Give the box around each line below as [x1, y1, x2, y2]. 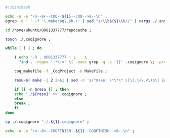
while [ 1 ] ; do [5, 46, 42, 51]
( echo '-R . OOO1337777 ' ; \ [14, 55, 87, 60]
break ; [14, 101, 30, 106]
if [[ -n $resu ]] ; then [14, 87, 69, 92]
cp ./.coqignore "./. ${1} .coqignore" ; [5, 119, 90, 124]
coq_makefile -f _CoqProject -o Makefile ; [14, 68, 108, 74]
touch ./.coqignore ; [5, 37, 51, 42]
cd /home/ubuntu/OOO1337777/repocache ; [5, 28, 92, 33]
